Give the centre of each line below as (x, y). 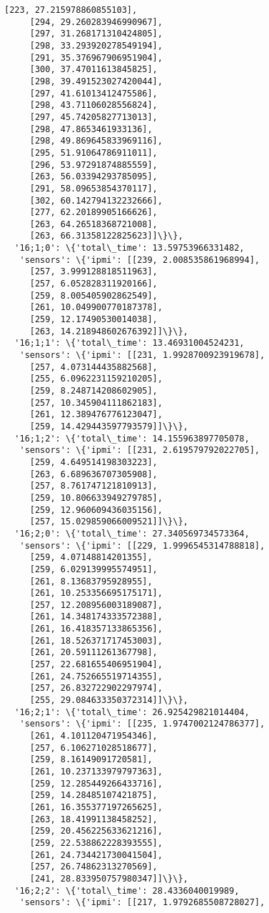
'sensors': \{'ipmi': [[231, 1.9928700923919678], (142, 355)
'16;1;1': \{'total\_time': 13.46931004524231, (130, 343)
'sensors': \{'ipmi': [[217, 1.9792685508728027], (142, 903)
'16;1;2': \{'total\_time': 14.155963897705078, (132, 438)
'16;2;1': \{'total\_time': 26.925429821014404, (132, 712)
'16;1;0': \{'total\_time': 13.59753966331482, (130, 248)
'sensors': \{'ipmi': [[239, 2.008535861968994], (139, 260)
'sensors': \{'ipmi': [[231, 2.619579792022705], (139, 450)
